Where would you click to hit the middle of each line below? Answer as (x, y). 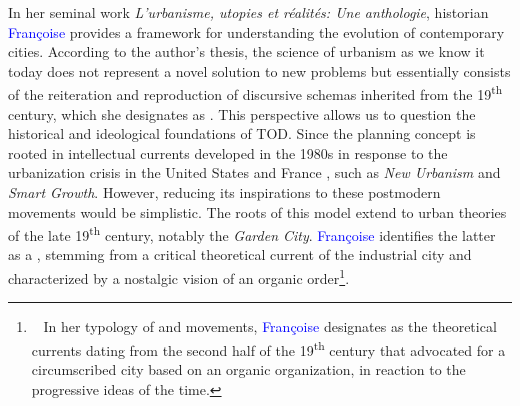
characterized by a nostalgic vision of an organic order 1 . (179, 276)
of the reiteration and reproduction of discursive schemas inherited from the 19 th (255, 93)
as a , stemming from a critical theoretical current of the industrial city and (240, 254)
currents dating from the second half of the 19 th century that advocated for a (268, 348)
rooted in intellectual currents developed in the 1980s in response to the (228, 152)
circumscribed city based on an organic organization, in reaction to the (248, 369)
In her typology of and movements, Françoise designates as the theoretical (270, 326)
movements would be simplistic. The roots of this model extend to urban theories (257, 211)
